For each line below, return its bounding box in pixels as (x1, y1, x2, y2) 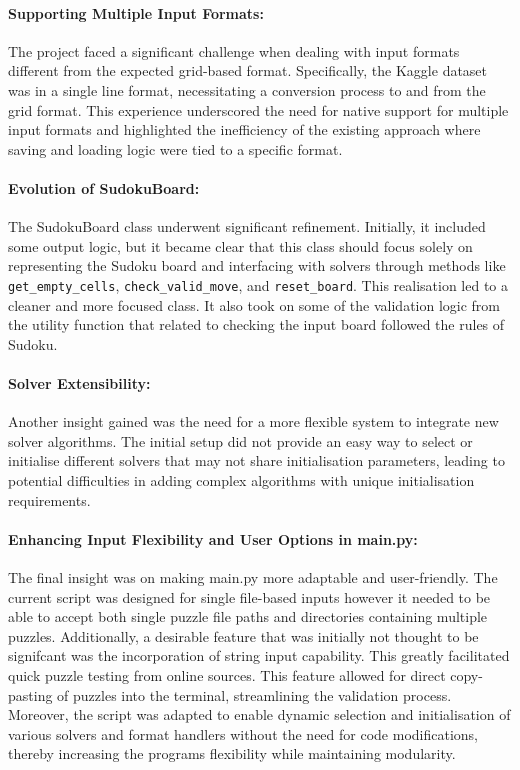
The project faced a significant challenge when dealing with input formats (8, 40, 460, 61)
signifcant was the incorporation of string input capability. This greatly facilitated (8, 645, 510, 666)
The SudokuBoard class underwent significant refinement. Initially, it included (8, 216, 486, 237)
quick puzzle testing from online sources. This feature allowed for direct (8, 664, 446, 685)
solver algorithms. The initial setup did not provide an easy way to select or (8, 430, 473, 451)
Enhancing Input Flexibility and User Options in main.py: (8, 528, 418, 549)
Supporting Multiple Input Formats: (8, 2, 264, 23)
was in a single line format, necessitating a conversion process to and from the (8, 79, 486, 100)
